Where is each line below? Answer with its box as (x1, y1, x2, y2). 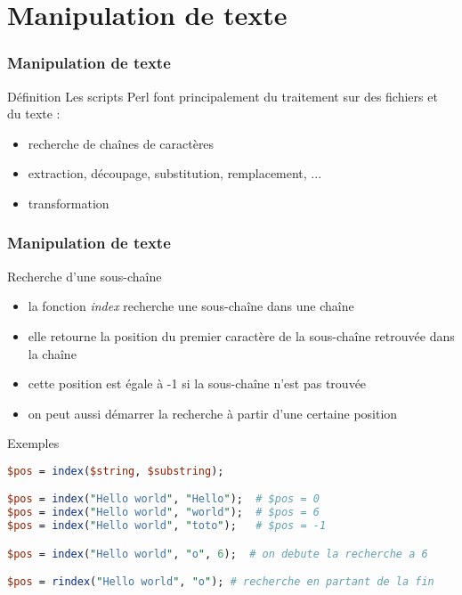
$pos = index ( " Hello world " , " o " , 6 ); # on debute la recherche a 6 (7, 547, 428, 560)
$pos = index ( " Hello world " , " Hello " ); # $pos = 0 (7, 493, 320, 506)
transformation (28, 193, 109, 212)
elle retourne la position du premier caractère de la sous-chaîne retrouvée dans (28, 326, 455, 345)
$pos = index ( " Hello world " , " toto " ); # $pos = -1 (7, 519, 327, 533)
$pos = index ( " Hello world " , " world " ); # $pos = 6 (7, 506, 320, 519)
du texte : (7, 104, 61, 123)
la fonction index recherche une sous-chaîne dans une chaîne (28, 297, 354, 315)
